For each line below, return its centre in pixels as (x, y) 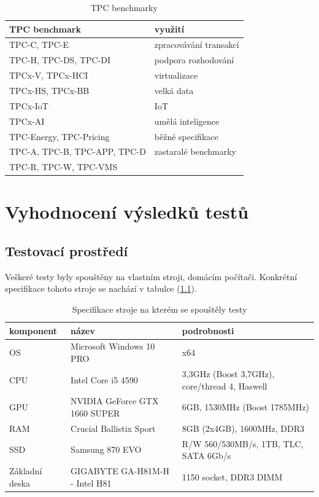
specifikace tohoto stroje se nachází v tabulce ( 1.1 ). (101, 288)
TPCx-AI (27, 121)
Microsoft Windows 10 (113, 346)
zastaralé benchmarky (195, 151)
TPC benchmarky (124, 7)
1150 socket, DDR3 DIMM (232, 476)
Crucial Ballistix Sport (113, 428)
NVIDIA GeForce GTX (115, 401)
